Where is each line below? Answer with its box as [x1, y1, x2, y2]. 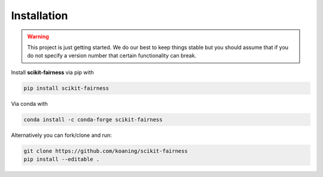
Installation [11, 9, 68, 22]
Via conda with [11, 100, 48, 107]
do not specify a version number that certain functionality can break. [27, 52, 197, 59]
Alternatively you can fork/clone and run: [11, 132, 112, 139]
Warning [27, 33, 49, 40]
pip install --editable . [23, 156, 100, 163]
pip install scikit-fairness [23, 84, 109, 91]
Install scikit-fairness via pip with [11, 69, 94, 76]
